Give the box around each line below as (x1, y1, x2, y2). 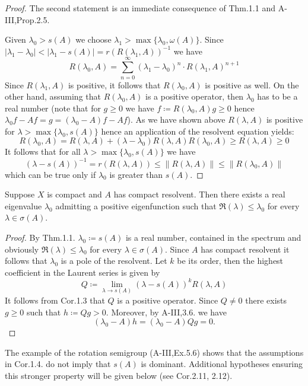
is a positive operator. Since (117, 294, 218, 307)
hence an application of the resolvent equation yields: (101, 125, 294, 137)
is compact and (47, 188, 102, 200)
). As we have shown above (127, 113, 226, 126)
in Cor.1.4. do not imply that (5, 358, 111, 370)
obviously (5, 243, 39, 255)
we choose (75, 33, 112, 46)
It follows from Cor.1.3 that (5, 294, 105, 307)
